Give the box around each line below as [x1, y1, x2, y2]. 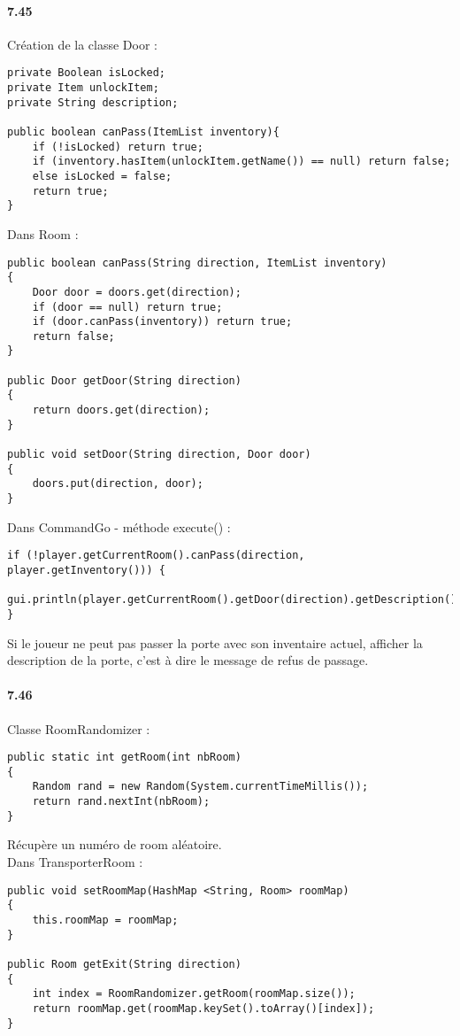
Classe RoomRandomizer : [7, 719, 150, 738]
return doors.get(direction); [32, 404, 211, 417]
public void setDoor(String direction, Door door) [7, 448, 311, 461]
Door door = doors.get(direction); [32, 285, 241, 298]
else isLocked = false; [32, 169, 172, 182]
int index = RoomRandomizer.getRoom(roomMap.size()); [32, 987, 356, 1001]
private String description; [7, 96, 179, 109]
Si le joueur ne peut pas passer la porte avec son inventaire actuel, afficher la [7, 633, 423, 652]
